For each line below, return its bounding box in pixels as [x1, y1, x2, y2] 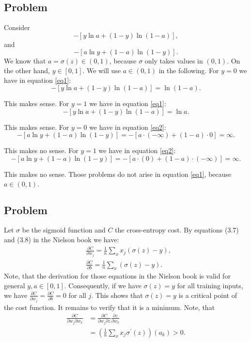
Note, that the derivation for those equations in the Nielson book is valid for [4, 271, 231, 281]
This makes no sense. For [4, 145, 78, 155]
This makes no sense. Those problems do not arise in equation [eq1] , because [4, 169, 232, 179]
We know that [4, 56, 46, 66]
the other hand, [4, 65, 50, 75]
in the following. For [158, 65, 219, 75]
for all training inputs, [177, 280, 243, 290]
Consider [4, 22, 30, 32]
